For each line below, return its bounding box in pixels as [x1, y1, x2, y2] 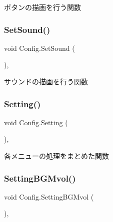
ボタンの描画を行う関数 [4, 2, 81, 12]
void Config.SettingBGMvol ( [4, 191, 94, 202]
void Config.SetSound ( [4, 42, 75, 53]
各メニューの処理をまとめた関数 [4, 151, 109, 161]
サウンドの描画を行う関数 [4, 76, 88, 86]
